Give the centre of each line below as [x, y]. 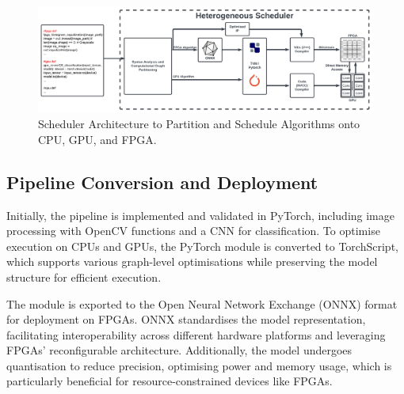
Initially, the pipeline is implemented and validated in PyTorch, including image [200, 215]
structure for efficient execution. [84, 277]
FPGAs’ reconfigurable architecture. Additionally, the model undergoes [179, 350]
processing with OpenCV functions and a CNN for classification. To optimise [193, 231]
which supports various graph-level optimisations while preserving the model [192, 261]
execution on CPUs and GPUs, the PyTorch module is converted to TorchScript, [202, 246]
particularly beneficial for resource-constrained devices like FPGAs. [170, 381]
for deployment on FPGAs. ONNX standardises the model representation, [186, 319]
